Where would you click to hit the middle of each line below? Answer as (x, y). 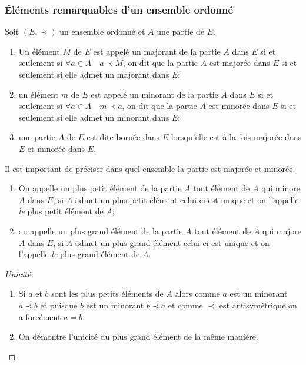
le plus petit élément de (61, 211)
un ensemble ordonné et (102, 31)
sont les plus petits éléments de (107, 293)
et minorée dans (56, 148)
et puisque (59, 305)
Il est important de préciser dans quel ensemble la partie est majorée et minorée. (150, 168)
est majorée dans (240, 63)
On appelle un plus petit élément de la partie (100, 188)
